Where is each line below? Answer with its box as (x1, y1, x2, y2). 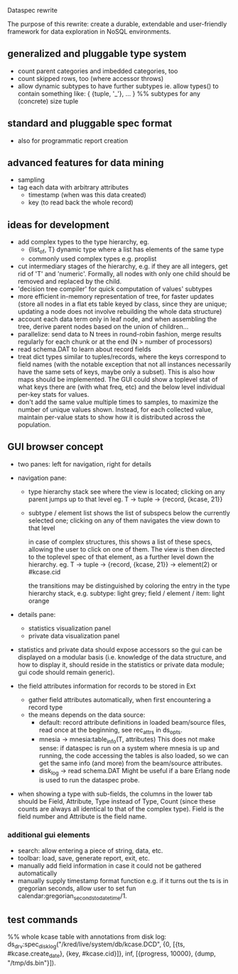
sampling (17, 175, 45, 184)
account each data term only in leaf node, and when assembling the (17, 315, 217, 324)
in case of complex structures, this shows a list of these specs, (28, 537, 213, 546)
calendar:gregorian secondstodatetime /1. (17, 891, 128, 902)
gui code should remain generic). (17, 667, 115, 677)
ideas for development (7, 219, 110, 231)
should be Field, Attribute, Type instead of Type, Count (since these (17, 797, 216, 806)
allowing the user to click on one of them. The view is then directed (28, 545, 225, 553)
